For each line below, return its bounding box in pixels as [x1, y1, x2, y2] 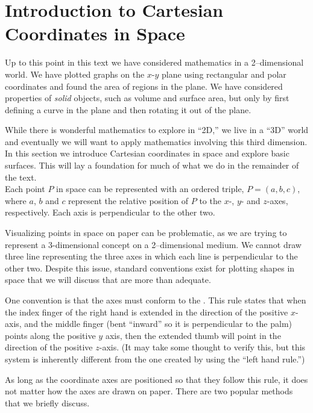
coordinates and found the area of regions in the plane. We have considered [5, 79, 283, 92]
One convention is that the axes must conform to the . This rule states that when [5, 294, 306, 306]
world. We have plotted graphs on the [5, 67, 145, 80]
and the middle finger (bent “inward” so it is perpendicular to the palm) [24, 317, 292, 330]
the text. [5, 170, 37, 183]
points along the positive [5, 329, 96, 341]
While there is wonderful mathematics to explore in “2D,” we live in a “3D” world [5, 123, 309, 136]
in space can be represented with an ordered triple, [56, 182, 244, 195]
